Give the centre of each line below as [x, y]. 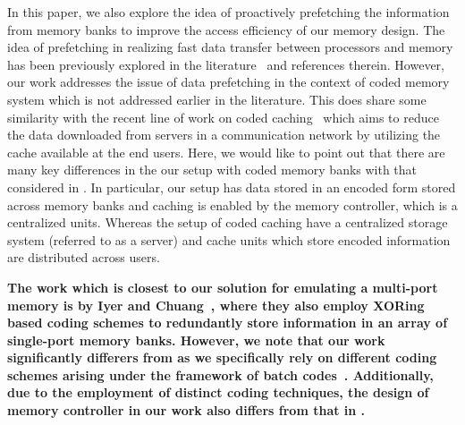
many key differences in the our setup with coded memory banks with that [212, 170]
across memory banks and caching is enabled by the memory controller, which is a [232, 204]
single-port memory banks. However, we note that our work [196, 340]
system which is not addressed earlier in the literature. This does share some [217, 99]
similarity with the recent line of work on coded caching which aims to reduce [223, 117]
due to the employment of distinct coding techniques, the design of [218, 392]
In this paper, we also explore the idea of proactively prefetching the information [228, 12]
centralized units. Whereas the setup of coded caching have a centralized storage [228, 222]
